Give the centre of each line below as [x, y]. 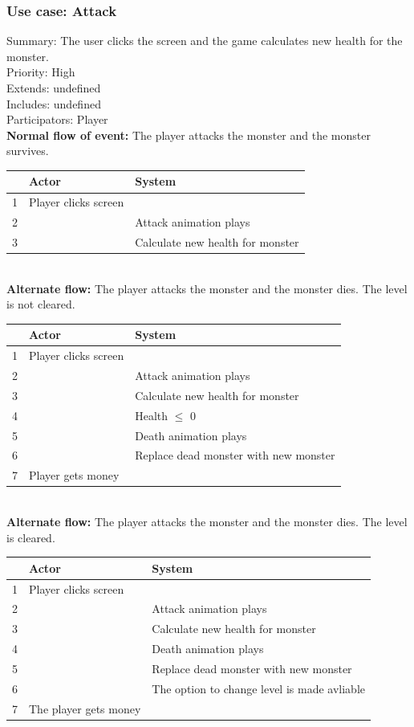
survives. [28, 151]
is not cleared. [41, 304]
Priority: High [41, 72]
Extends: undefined [54, 88]
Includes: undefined [54, 103]
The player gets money [85, 708]
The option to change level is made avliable [258, 688]
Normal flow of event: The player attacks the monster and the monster [189, 135]
